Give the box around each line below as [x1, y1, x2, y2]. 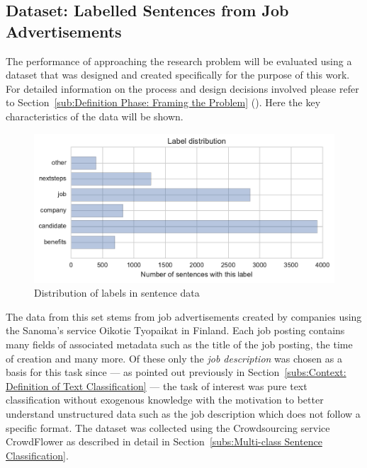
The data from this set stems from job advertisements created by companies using [6, 309, 362, 324]
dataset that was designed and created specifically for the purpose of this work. [6, 67, 350, 82]
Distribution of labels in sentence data [34, 285, 200, 300]
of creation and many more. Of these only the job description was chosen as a [6, 350, 342, 365]
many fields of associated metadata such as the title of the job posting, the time [6, 337, 353, 352]
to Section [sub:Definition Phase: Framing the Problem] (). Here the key [6, 95, 321, 110]
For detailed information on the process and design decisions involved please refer [6, 81, 359, 96]
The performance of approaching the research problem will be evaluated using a [6, 53, 352, 68]
